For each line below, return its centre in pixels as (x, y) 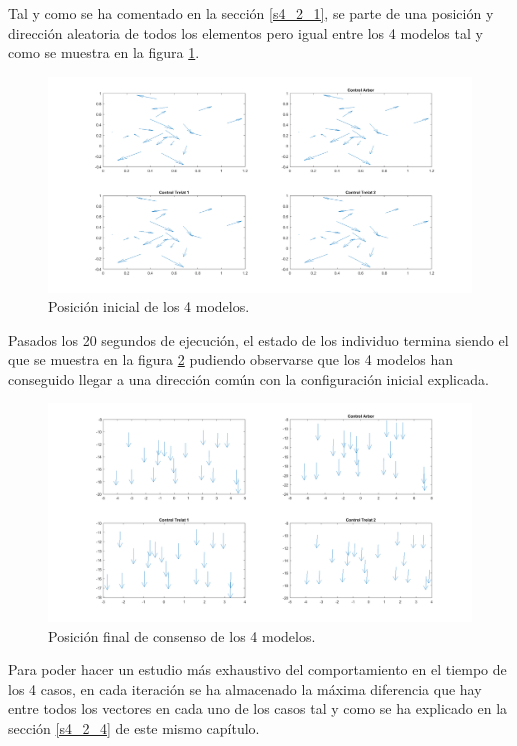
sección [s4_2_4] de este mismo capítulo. (134, 728)
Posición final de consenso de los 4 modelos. (182, 635)
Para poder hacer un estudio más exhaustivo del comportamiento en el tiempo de (257, 669)
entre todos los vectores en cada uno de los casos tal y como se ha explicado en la (258, 708)
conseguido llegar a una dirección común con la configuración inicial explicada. (248, 378)
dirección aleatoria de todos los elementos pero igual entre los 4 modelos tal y (245, 32)
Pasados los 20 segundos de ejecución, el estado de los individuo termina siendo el (258, 339)
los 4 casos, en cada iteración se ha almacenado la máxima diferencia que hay (245, 688)
